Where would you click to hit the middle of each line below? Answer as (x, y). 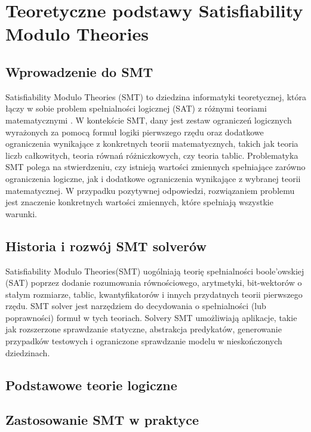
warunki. (21, 213)
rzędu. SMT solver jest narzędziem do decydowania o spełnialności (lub (136, 306)
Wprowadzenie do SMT (79, 71)
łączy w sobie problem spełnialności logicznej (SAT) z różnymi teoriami (136, 108)
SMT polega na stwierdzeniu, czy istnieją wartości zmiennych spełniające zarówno (155, 167)
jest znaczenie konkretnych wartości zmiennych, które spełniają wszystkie (139, 202)
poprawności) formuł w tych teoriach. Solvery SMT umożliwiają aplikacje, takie (151, 317)
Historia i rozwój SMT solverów (106, 246)
